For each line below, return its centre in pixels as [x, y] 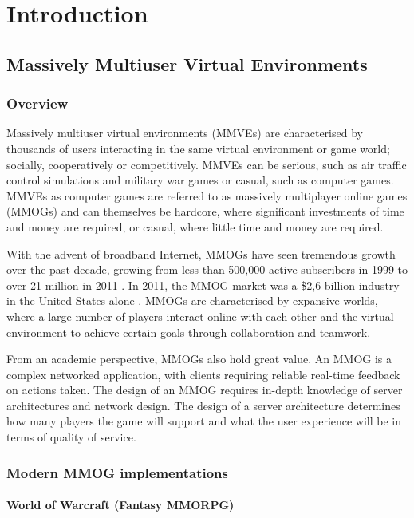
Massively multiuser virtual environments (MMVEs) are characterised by [185, 133]
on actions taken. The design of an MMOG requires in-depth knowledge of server [205, 390]
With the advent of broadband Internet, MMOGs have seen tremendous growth [201, 253]
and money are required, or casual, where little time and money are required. [195, 226]
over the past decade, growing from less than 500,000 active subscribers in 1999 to [207, 269]
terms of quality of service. [71, 437]
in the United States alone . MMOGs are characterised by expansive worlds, [192, 301]
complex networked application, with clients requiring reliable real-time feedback [203, 374]
